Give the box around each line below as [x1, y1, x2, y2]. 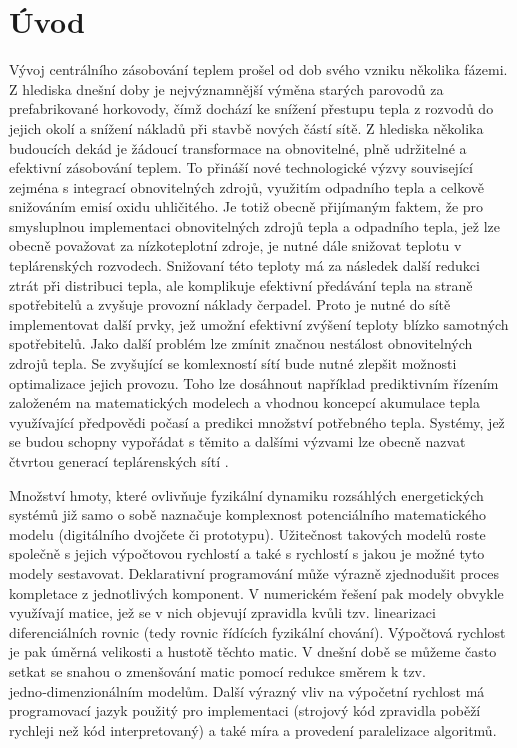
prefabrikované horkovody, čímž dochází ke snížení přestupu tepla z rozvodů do [9, 98, 494, 119]
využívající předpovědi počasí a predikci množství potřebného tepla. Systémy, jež [9, 411, 505, 432]
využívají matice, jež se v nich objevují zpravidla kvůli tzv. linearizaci [9, 602, 436, 623]
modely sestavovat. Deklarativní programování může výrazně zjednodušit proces [9, 562, 499, 583]
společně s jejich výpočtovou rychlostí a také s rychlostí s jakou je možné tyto [9, 543, 485, 564]
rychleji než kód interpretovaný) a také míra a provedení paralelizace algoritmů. [9, 719, 497, 740]
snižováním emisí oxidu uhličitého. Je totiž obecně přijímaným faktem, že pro [9, 196, 484, 217]
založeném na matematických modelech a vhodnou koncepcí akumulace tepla [9, 392, 480, 413]
